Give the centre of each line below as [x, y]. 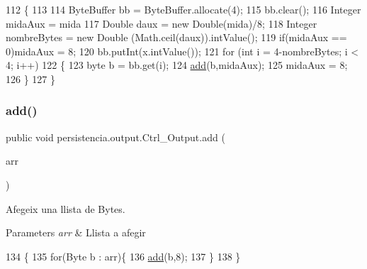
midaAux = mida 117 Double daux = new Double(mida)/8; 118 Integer [162, 23]
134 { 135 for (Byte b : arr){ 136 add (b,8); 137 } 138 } [123, 256]
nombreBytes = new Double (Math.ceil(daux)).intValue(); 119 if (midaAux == [176, 37]
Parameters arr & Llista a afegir [76, 232]
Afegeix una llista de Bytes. [66, 208]
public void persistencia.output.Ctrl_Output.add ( [115, 137]
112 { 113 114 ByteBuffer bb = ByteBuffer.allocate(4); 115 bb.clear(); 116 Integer [183, 9]
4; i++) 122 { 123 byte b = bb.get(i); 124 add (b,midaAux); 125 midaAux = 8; [177, 65]
